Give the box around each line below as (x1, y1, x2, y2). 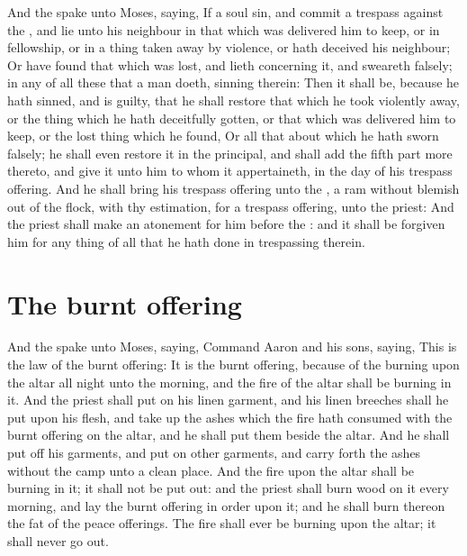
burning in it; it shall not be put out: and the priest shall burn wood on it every (7, 479, 449, 497)
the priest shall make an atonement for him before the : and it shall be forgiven (7, 214, 445, 233)
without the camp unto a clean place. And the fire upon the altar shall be (7, 460, 415, 479)
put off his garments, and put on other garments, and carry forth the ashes (7, 443, 421, 461)
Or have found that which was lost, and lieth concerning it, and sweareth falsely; (7, 55, 453, 74)
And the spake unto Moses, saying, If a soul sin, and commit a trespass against (7, 3, 444, 21)
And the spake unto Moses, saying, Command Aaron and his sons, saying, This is (7, 337, 457, 356)
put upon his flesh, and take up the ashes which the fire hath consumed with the (7, 407, 453, 426)
